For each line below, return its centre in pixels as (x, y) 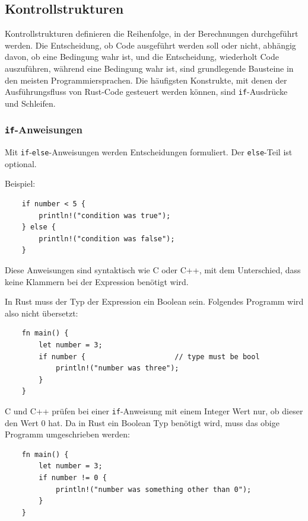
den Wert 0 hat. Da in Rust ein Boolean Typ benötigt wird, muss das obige (142, 422)
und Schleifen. (30, 103)
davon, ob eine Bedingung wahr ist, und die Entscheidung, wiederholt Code (142, 57)
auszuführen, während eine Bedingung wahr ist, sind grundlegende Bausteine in (149, 68)
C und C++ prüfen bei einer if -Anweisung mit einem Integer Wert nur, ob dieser (154, 410)
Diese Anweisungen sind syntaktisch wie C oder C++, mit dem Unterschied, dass (153, 270)
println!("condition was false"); (107, 239)
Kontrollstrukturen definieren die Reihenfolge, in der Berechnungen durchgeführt (152, 33)
